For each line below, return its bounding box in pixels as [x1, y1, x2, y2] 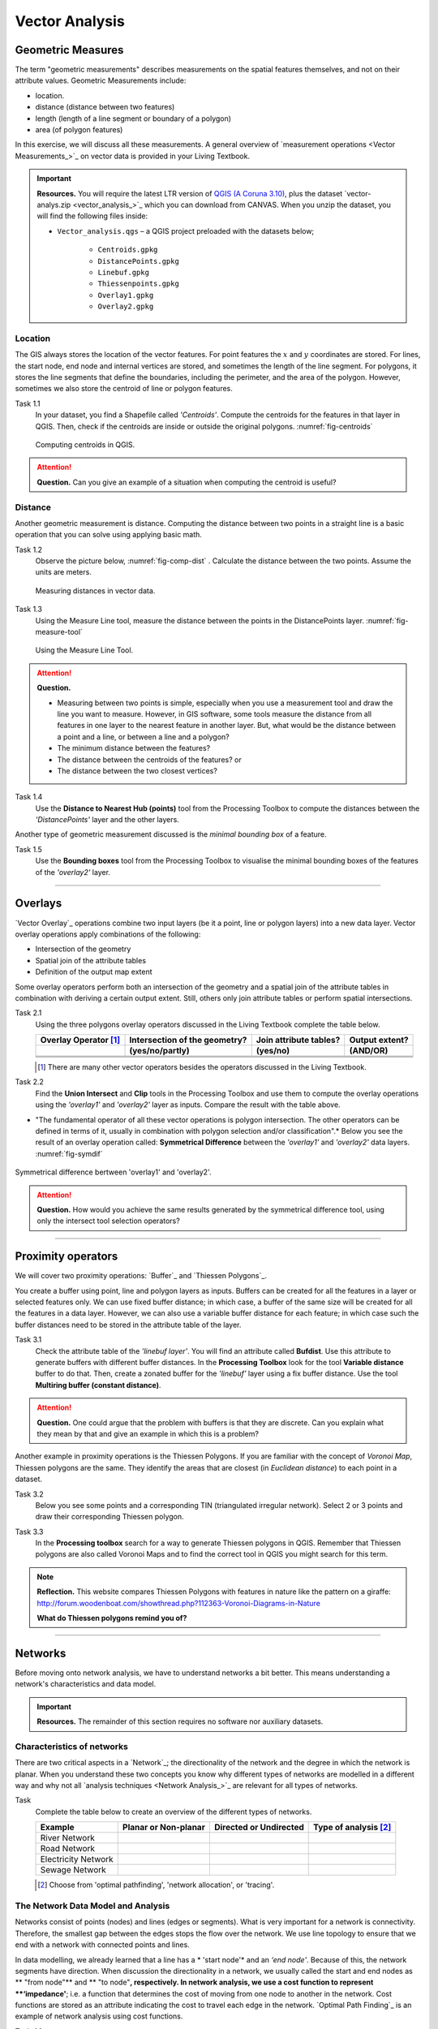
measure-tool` [35, 627, 83, 637]
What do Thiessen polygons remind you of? [36, 1613, 187, 1623]
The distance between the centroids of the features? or [57, 755, 243, 765]
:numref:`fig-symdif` [35, 1148, 103, 1158]
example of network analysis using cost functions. [15, 2011, 183, 2021]
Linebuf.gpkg [97, 268, 150, 277]
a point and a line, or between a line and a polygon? [57, 731, 230, 742]
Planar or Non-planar [122, 1822, 206, 1833]
